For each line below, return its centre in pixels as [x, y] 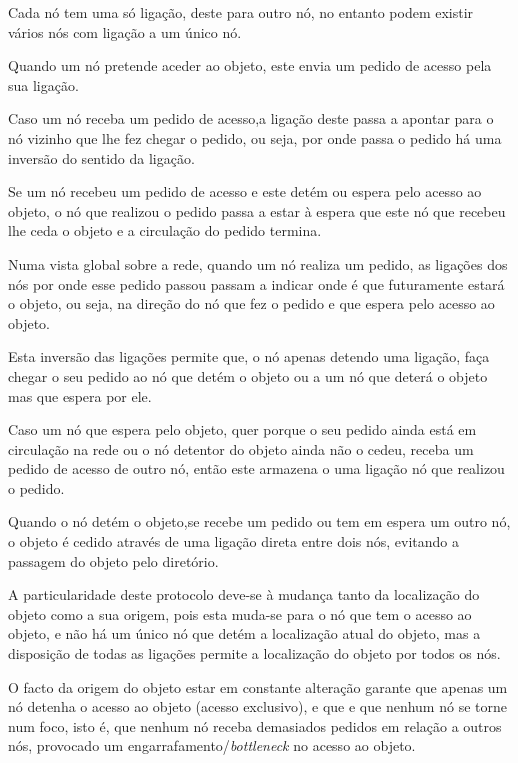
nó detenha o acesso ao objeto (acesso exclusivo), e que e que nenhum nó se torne [257, 706]
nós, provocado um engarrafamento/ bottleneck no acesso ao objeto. [212, 745]
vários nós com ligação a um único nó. [125, 31]
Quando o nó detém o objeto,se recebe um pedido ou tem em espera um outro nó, [259, 521]
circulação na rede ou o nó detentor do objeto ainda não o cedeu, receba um [241, 448]
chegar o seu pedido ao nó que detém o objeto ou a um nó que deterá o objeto [248, 375]
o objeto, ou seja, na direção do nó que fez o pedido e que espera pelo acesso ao [251, 303]
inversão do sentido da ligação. [101, 157]
